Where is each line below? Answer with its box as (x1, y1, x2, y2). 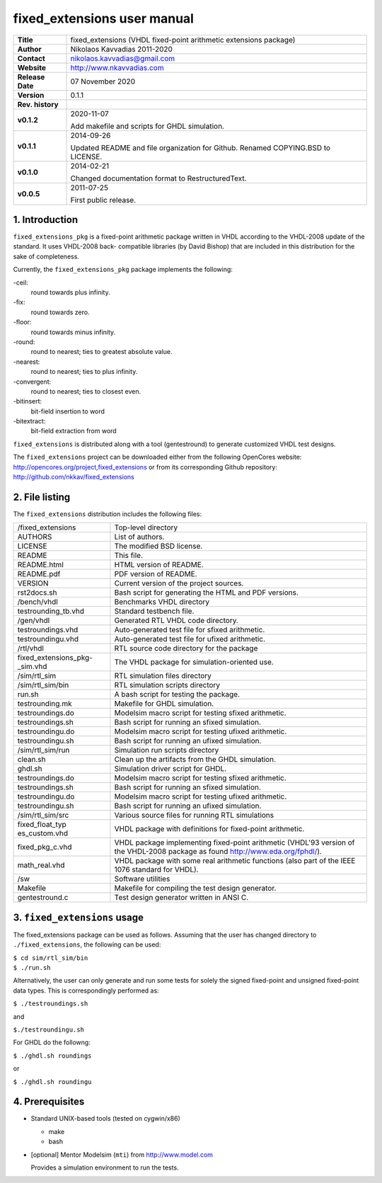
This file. (114, 551, 144, 561)
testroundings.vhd (17, 625, 79, 635)
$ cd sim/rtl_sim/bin (13, 954, 88, 962)
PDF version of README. (114, 569, 197, 579)
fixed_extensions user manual (13, 11, 195, 26)
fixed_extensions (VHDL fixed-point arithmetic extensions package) (70, 35, 296, 45)
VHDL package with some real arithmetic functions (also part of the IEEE (114, 856, 356, 866)
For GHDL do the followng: (13, 1038, 91, 1047)
